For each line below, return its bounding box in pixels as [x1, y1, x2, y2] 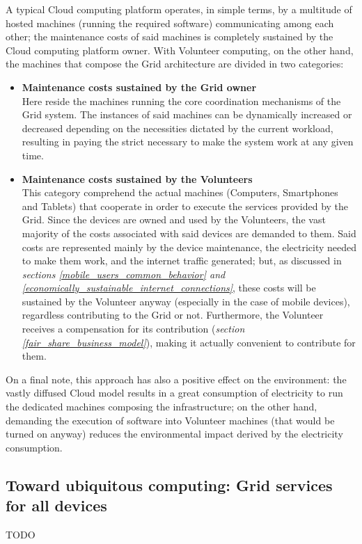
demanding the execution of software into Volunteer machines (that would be [6, 413, 335, 427]
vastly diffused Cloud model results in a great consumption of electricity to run [6, 385, 343, 400]
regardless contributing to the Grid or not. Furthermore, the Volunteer [22, 307, 324, 322]
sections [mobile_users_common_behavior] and [22, 266, 226, 281]
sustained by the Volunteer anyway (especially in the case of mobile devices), [22, 294, 350, 308]
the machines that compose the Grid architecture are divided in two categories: [6, 56, 344, 71]
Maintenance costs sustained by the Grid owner [22, 79, 257, 94]
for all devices [6, 495, 107, 516]
